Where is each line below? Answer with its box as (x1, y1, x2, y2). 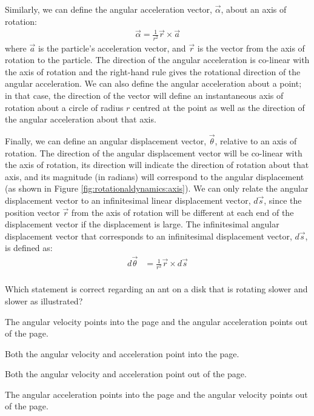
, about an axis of (221, 3, 287, 15)
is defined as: (5, 241, 53, 254)
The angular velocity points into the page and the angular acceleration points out (5, 315, 308, 327)
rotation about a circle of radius (5, 101, 124, 113)
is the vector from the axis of (197, 41, 305, 54)
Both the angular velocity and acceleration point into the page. (5, 347, 239, 360)
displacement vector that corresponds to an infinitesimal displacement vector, (5, 229, 292, 242)
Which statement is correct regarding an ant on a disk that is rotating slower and (5, 283, 308, 295)
